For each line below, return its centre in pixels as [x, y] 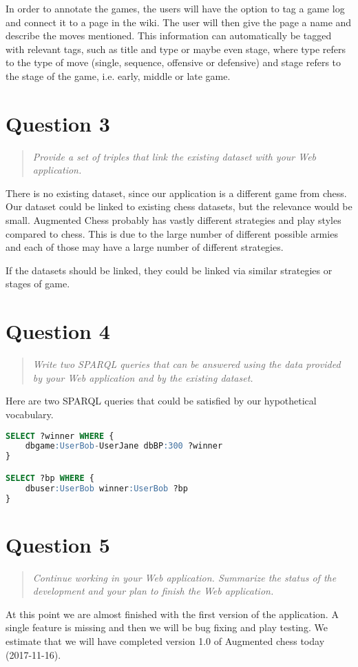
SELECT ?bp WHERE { [50, 478]
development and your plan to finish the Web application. [153, 591]
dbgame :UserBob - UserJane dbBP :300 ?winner [124, 446]
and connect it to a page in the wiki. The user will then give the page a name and [179, 22]
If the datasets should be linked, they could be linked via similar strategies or [169, 270]
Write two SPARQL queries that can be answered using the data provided [187, 364]
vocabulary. [30, 414]
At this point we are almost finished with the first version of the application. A [172, 614]
